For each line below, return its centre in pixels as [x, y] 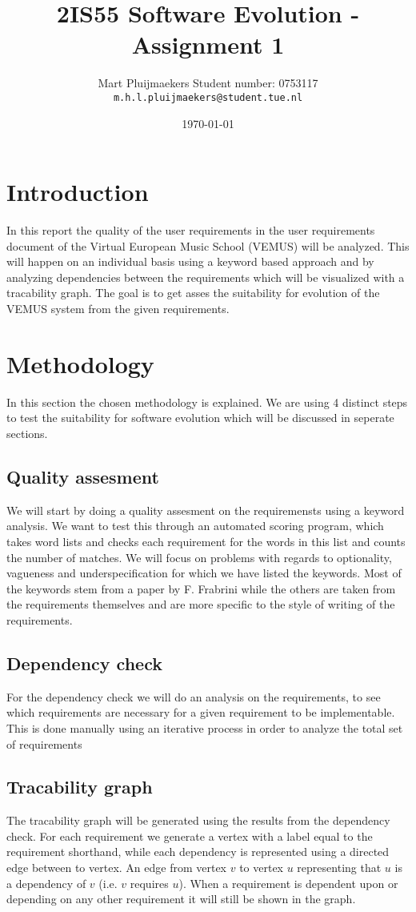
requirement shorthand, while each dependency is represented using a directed [198, 852]
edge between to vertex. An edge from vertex [117, 868]
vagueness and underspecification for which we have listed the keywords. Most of [204, 573]
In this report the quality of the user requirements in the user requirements [191, 230]
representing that [339, 868]
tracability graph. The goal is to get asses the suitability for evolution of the [193, 293]
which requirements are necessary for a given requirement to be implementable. [201, 712]
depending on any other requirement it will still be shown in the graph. [181, 899]
